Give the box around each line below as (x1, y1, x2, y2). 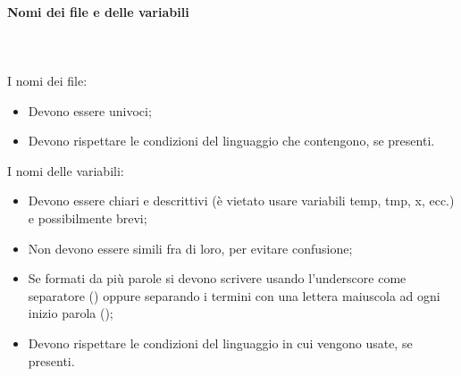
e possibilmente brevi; (28, 208, 147, 227)
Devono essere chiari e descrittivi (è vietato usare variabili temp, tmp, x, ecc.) (28, 191, 455, 210)
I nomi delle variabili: (7, 161, 124, 180)
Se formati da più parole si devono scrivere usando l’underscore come (28, 269, 407, 288)
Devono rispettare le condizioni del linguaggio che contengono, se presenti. (28, 131, 435, 150)
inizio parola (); (28, 304, 113, 322)
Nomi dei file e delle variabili (7, 2, 189, 21)
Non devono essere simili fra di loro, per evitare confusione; (28, 238, 353, 257)
